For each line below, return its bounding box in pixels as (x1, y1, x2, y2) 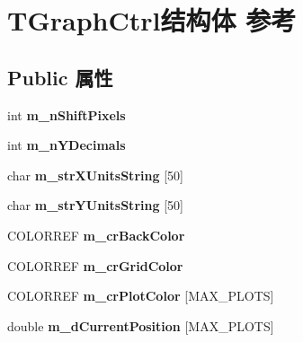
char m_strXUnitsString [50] (7, 165, 183, 184)
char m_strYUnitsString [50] (7, 196, 183, 215)
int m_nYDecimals (7, 136, 126, 154)
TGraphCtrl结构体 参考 (7, 2, 297, 39)
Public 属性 (7, 63, 113, 91)
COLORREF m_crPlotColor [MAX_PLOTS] (7, 286, 274, 305)
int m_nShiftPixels (7, 105, 126, 124)
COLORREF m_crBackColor (7, 225, 185, 244)
